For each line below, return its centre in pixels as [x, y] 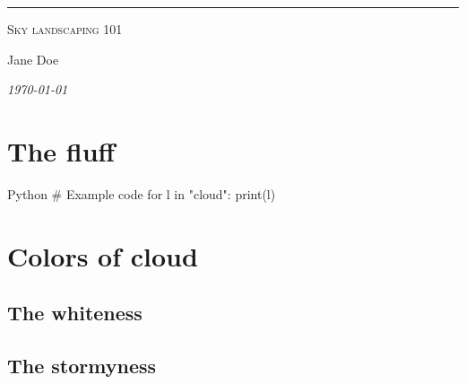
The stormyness [82, 366]
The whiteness [75, 313]
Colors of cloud [103, 255]
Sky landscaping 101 [65, 29]
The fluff [61, 150]
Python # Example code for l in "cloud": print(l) [142, 193]
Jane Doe [33, 59]
